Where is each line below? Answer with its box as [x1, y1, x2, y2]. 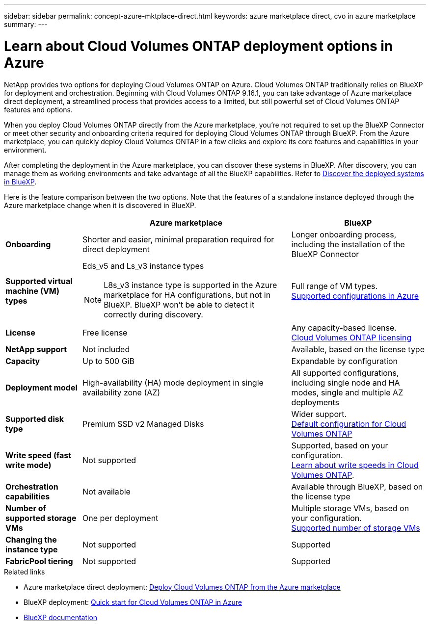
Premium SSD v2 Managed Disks [82, 418, 204, 429]
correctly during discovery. [104, 309, 203, 319]
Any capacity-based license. [291, 322, 397, 333]
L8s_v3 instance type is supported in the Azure [104, 280, 277, 290]
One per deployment [82, 513, 159, 523]
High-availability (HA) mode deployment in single [82, 377, 264, 388]
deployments [291, 397, 339, 407]
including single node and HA [291, 377, 400, 388]
